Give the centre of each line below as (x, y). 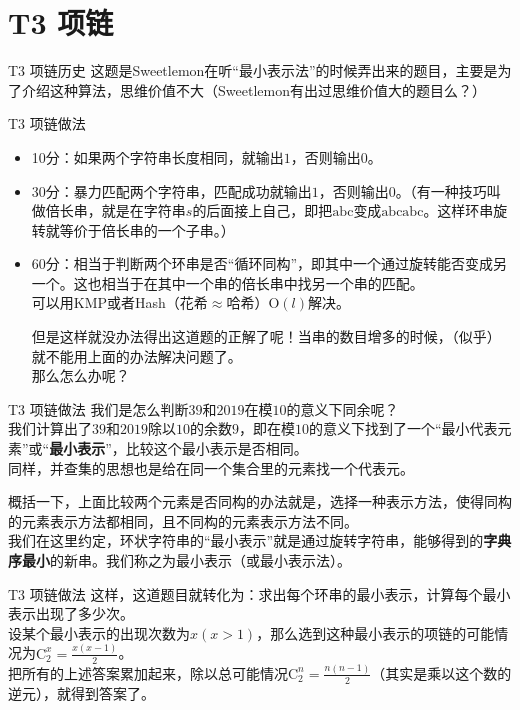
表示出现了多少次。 (71, 613)
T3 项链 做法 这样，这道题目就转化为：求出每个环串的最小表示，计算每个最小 (259, 593)
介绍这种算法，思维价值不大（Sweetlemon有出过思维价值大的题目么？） (253, 89)
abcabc (402, 212)
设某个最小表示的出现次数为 (99, 632)
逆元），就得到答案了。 (81, 692)
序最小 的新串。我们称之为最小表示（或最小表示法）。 (179, 560)
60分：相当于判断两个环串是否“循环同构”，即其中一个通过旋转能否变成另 (269, 263)
